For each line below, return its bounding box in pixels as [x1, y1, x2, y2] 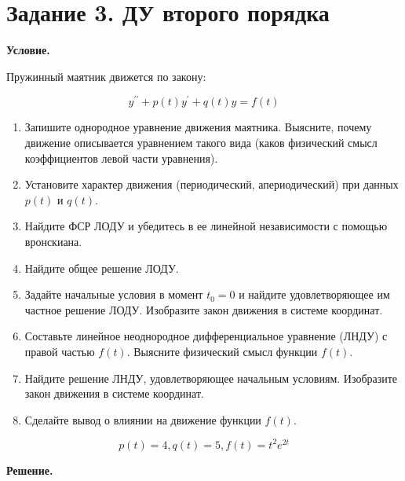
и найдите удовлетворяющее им [239, 286, 390, 303]
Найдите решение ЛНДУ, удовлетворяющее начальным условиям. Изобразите [24, 369, 398, 386]
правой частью [24, 343, 95, 359]
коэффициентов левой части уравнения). [24, 149, 218, 166]
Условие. [6, 42, 50, 58]
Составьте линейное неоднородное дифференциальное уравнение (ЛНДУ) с [24, 328, 388, 344]
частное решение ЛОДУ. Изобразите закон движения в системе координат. [24, 301, 383, 318]
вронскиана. [24, 233, 82, 249]
